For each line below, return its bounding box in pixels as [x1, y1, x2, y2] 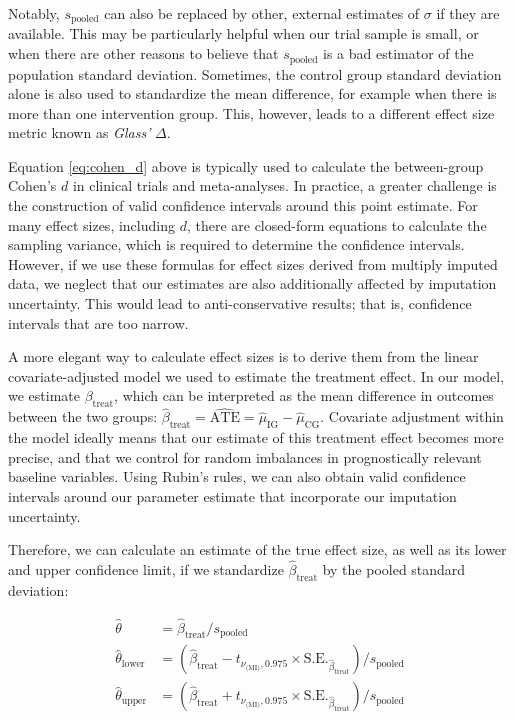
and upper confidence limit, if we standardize [8, 559, 284, 579]
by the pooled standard [322, 559, 466, 579]
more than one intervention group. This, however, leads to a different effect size [8, 102, 495, 123]
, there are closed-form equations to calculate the [186, 214, 487, 235]
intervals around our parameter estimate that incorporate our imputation [8, 486, 457, 506]
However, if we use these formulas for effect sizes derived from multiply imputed [8, 253, 498, 274]
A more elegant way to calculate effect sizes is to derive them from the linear [8, 346, 479, 367]
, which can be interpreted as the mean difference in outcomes [114, 385, 494, 406]
